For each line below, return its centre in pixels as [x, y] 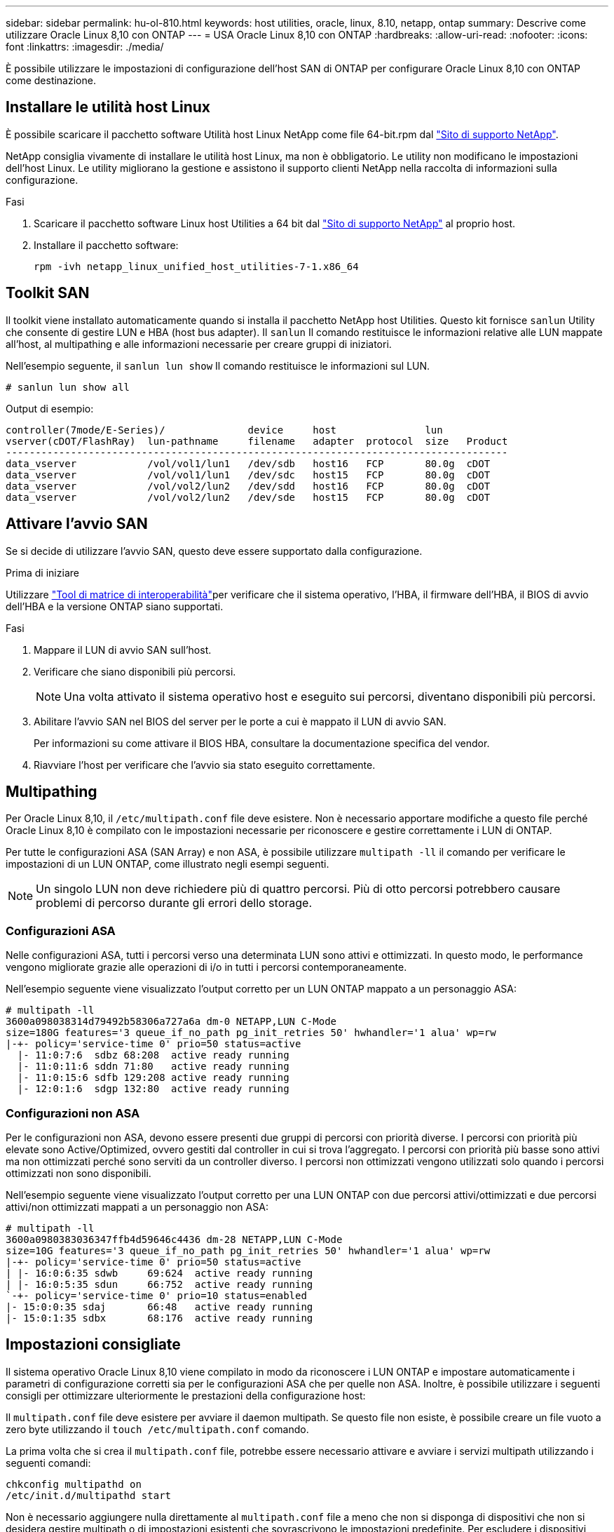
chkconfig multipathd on [74, 1484]
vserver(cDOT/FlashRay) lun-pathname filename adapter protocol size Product [257, 441]
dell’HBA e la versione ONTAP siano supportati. [115, 606]
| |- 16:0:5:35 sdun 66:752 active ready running [159, 1284]
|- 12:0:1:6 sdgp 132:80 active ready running [153, 1089]
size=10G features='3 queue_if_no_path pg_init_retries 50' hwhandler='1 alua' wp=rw [248, 1250]
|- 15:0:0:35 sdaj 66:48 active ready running [159, 1306]
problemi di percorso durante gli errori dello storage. [174, 903]
